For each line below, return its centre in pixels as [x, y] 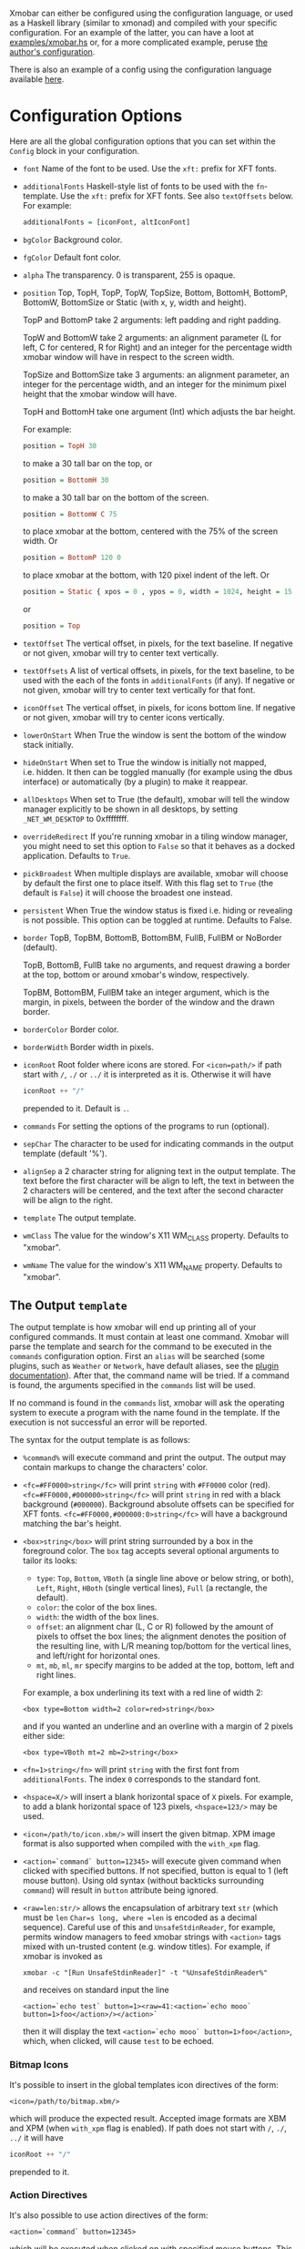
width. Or [40, 541]
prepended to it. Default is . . [76, 1108]
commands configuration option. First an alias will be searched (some [137, 1356]
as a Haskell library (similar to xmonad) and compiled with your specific [143, 23]
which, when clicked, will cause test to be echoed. [118, 2041]
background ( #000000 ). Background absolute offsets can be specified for [158, 1504]
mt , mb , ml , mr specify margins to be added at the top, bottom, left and [165, 1665]
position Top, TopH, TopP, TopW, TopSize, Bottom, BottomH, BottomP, [155, 292]
